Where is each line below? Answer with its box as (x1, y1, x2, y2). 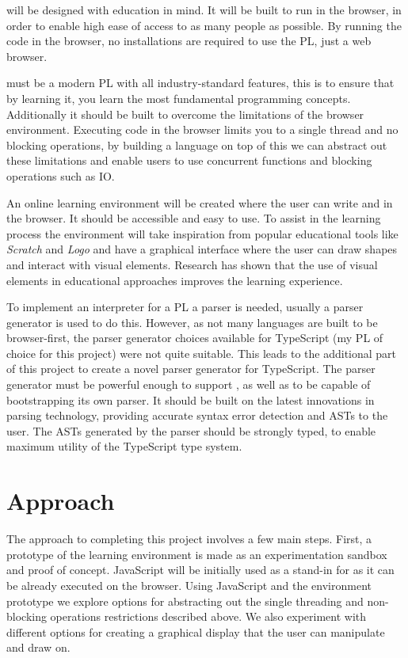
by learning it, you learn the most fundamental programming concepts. (6, 89, 351, 106)
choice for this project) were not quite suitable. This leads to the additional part (6, 344, 397, 361)
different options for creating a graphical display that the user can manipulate (6, 623, 385, 640)
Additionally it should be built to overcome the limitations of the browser (6, 105, 364, 122)
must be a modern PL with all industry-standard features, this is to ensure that (6, 74, 395, 91)
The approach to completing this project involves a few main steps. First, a (6, 531, 372, 547)
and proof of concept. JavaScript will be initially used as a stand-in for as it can (6, 561, 395, 578)
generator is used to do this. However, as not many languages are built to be (6, 314, 378, 330)
